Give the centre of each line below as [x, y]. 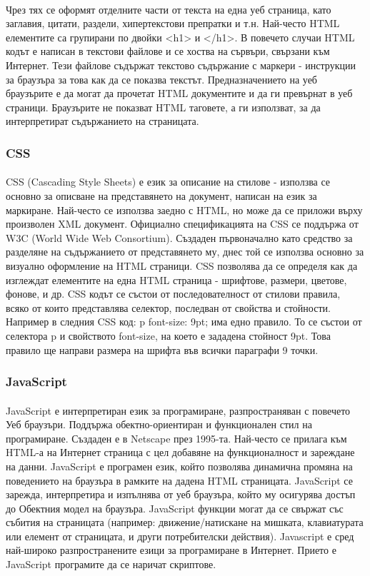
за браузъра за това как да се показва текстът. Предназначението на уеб [161, 79]
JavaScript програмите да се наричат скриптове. [111, 564]
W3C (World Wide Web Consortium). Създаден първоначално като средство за [179, 237]
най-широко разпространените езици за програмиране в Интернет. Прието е [171, 550]
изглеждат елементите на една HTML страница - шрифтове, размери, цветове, [176, 279]
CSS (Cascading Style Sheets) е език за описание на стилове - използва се [168, 182]
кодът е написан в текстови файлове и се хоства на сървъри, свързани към [168, 51]
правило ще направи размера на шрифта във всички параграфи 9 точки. [162, 349]
